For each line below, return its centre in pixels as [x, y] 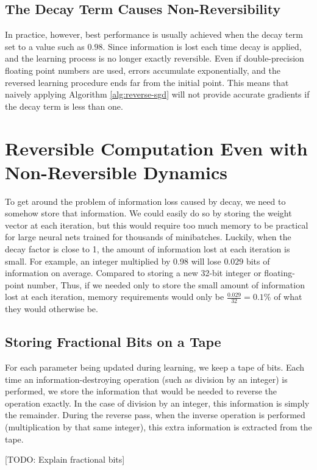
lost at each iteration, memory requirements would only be [115, 297]
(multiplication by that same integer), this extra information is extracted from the [158, 427]
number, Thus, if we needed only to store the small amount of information [166, 284]
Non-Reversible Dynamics [116, 172]
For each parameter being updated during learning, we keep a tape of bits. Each [155, 367]
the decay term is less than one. [64, 106]
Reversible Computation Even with [156, 148]
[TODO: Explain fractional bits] [65, 459]
